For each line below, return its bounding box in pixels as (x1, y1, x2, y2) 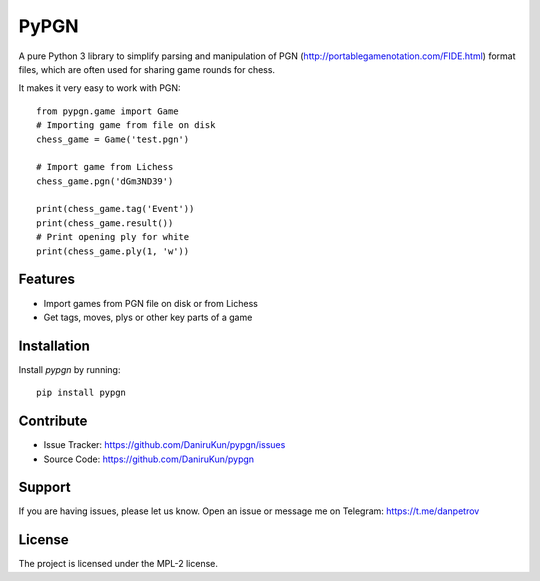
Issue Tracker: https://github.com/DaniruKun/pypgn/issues (43, 439, 286, 451)
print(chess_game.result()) (36, 217, 174, 229)
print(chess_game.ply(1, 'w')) (36, 245, 190, 257)
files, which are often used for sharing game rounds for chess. (18, 63, 275, 75)
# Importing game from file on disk (36, 120, 216, 131)
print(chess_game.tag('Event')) (36, 203, 195, 215)
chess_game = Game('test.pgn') (36, 133, 190, 145)
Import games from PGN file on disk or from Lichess (43, 297, 259, 309)
